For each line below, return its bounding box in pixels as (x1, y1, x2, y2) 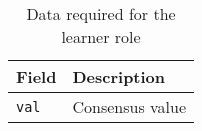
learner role (61, 25, 141, 48)
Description (72, 65, 166, 88)
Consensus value (72, 95, 187, 118)
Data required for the (26, 2, 176, 25)
